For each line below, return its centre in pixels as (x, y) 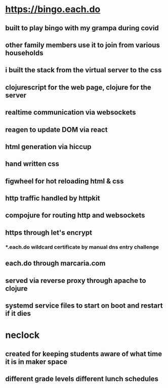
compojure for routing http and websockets (75, 215)
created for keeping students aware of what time (84, 354)
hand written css (32, 164)
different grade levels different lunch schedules (82, 379)
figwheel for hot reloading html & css (65, 181)
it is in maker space (36, 361)
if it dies (18, 313)
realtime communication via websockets (71, 112)
